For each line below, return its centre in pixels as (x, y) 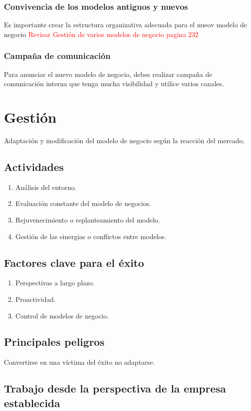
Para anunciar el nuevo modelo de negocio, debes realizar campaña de (108, 74)
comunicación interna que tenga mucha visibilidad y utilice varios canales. (114, 84)
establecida (32, 402)
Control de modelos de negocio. (62, 315)
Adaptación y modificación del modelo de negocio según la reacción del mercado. (124, 140)
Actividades (34, 166)
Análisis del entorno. (46, 187)
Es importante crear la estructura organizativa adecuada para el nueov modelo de (125, 25)
